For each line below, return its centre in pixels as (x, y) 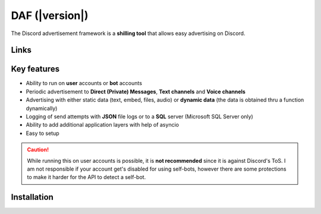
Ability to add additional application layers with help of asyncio (103, 125)
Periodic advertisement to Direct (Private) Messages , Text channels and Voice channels (136, 92)
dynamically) (42, 108)
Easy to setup (43, 133)
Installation (32, 197)
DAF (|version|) (50, 15)
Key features (35, 69)
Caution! (38, 150)
